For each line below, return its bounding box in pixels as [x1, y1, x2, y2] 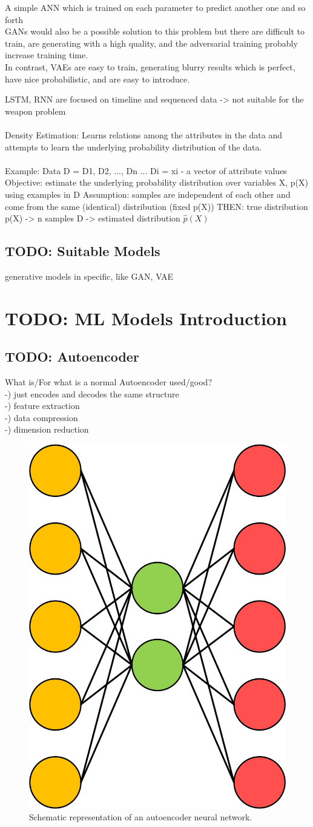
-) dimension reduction [5, 423, 89, 436]
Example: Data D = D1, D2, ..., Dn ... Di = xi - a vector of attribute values [5, 164, 287, 177]
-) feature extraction [5, 399, 80, 412]
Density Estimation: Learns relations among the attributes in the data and [5, 128, 283, 141]
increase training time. [5, 49, 88, 61]
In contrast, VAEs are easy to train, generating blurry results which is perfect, [5, 60, 295, 73]
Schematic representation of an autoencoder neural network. [29, 811, 252, 823]
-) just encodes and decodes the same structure [5, 387, 179, 400]
